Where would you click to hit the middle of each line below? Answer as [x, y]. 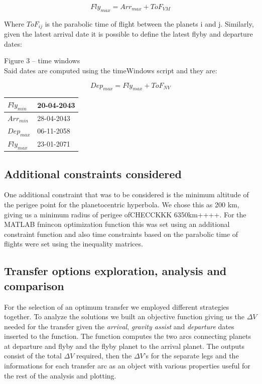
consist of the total [33, 356]
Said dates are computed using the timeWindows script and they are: [111, 71]
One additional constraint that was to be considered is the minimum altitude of [126, 195]
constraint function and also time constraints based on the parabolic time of [121, 234]
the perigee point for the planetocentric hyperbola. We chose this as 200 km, [122, 204]
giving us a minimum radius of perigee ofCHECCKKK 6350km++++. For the [125, 214]
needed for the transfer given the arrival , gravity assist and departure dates [119, 326]
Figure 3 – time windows [42, 60]
